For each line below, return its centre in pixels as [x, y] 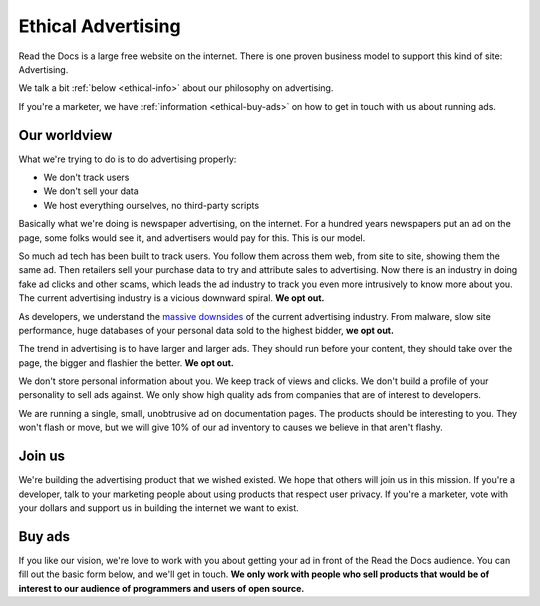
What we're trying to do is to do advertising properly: [127, 159]
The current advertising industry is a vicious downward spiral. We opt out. [171, 298]
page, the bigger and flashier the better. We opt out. [126, 362]
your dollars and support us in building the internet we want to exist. [158, 507]
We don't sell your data [91, 191]
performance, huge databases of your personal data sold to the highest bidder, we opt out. [206, 330]
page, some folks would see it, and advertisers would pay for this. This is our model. [192, 237]
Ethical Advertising [99, 26]
